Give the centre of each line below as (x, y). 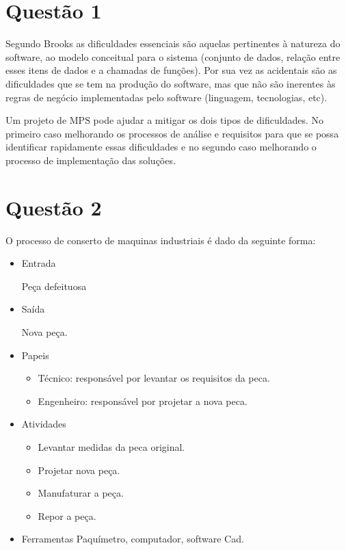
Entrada (39, 263)
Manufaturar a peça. (81, 493)
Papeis (35, 355)
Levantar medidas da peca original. (111, 446)
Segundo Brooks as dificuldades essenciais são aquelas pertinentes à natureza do (173, 43)
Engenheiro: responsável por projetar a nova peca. (143, 401)
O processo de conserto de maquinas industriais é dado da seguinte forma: (161, 240)
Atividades (44, 424)
